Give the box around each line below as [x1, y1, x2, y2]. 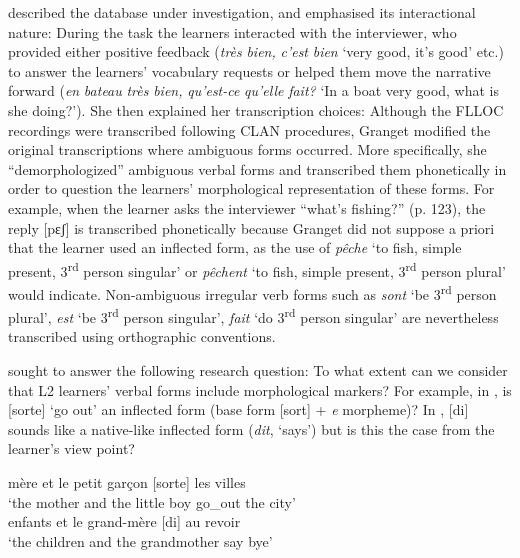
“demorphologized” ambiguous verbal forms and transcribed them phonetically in [8, 158, 507, 179]
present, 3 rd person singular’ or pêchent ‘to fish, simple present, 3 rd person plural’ [8, 257, 506, 281]
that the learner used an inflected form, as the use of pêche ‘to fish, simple [8, 237, 462, 258]
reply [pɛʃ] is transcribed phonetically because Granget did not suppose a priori [8, 217, 495, 238]
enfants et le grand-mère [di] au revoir [8, 511, 241, 532]
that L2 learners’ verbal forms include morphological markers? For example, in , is [8, 379, 512, 400]
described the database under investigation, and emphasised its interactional [8, 2, 476, 22]
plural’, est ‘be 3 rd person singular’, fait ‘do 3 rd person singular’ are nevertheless [8, 304, 499, 327]
